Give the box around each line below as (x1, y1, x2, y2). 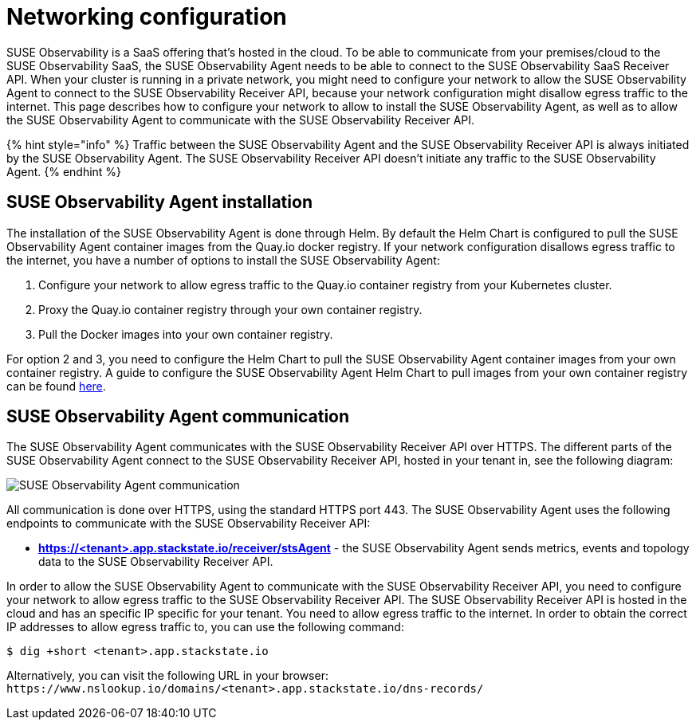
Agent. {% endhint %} (6, 164, 122, 179)
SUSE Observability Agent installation (6, 192, 313, 213)
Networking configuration (6, 3, 287, 30)
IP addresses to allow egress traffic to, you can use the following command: (6, 620, 404, 634)
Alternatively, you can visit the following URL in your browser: (6, 669, 328, 683)
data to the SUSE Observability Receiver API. (38, 555, 273, 569)
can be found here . (6, 379, 106, 393)
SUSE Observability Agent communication (6, 406, 350, 427)
